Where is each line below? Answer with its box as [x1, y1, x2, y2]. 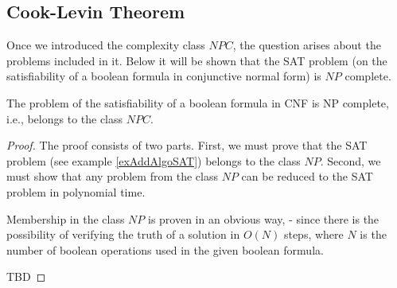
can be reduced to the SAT [241, 168, 373, 185]
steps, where [283, 226, 344, 243]
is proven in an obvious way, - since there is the [148, 210, 379, 227]
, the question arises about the [232, 37, 381, 53]
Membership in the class [6, 210, 125, 227]
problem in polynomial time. [6, 183, 146, 200]
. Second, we [320, 152, 381, 169]
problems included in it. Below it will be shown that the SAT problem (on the [6, 52, 387, 68]
